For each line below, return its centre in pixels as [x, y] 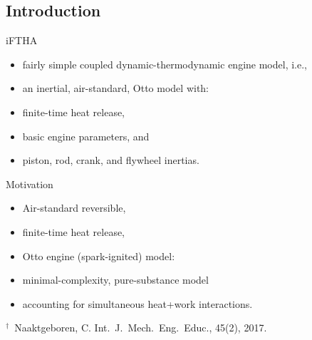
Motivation [30, 184]
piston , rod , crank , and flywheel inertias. [111, 160]
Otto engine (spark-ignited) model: [99, 256]
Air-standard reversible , [74, 208]
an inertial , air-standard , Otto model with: [116, 88]
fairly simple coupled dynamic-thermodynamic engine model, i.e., [165, 64]
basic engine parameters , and [86, 136]
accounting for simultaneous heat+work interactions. [137, 303]
